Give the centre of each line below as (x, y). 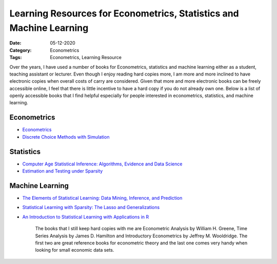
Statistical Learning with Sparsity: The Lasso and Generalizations (91, 208)
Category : (21, 50)
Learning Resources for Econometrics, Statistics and (124, 13)
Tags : (16, 58)
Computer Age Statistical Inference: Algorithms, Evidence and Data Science (102, 164)
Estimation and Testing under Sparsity (63, 171)
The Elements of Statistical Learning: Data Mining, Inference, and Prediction (102, 198)
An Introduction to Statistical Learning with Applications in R (86, 217)
